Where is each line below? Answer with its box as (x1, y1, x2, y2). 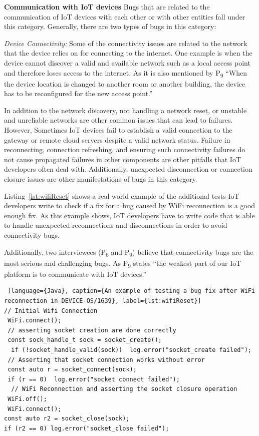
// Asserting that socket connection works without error (8, 356, 205, 363)
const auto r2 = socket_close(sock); (4, 415, 130, 422)
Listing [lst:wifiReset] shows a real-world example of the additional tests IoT (4, 190, 239, 201)
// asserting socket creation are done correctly (8, 326, 176, 334)
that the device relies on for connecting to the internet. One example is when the (4, 48, 252, 58)
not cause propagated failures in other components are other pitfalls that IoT (4, 154, 241, 164)
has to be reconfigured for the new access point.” (4, 88, 153, 99)
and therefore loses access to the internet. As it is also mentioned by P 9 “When (4, 67, 247, 79)
